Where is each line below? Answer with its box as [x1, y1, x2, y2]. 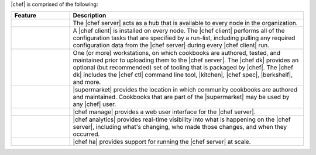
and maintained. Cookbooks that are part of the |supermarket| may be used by [73, 93, 290, 101]
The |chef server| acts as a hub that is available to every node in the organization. [73, 19, 298, 27]
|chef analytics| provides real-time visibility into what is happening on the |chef [73, 115, 291, 124]
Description [73, 12, 107, 20]
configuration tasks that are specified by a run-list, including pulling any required [73, 34, 296, 42]
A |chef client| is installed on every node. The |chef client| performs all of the [73, 27, 285, 35]
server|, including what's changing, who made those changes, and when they [73, 123, 287, 131]
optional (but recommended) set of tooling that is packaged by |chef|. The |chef [73, 64, 294, 72]
